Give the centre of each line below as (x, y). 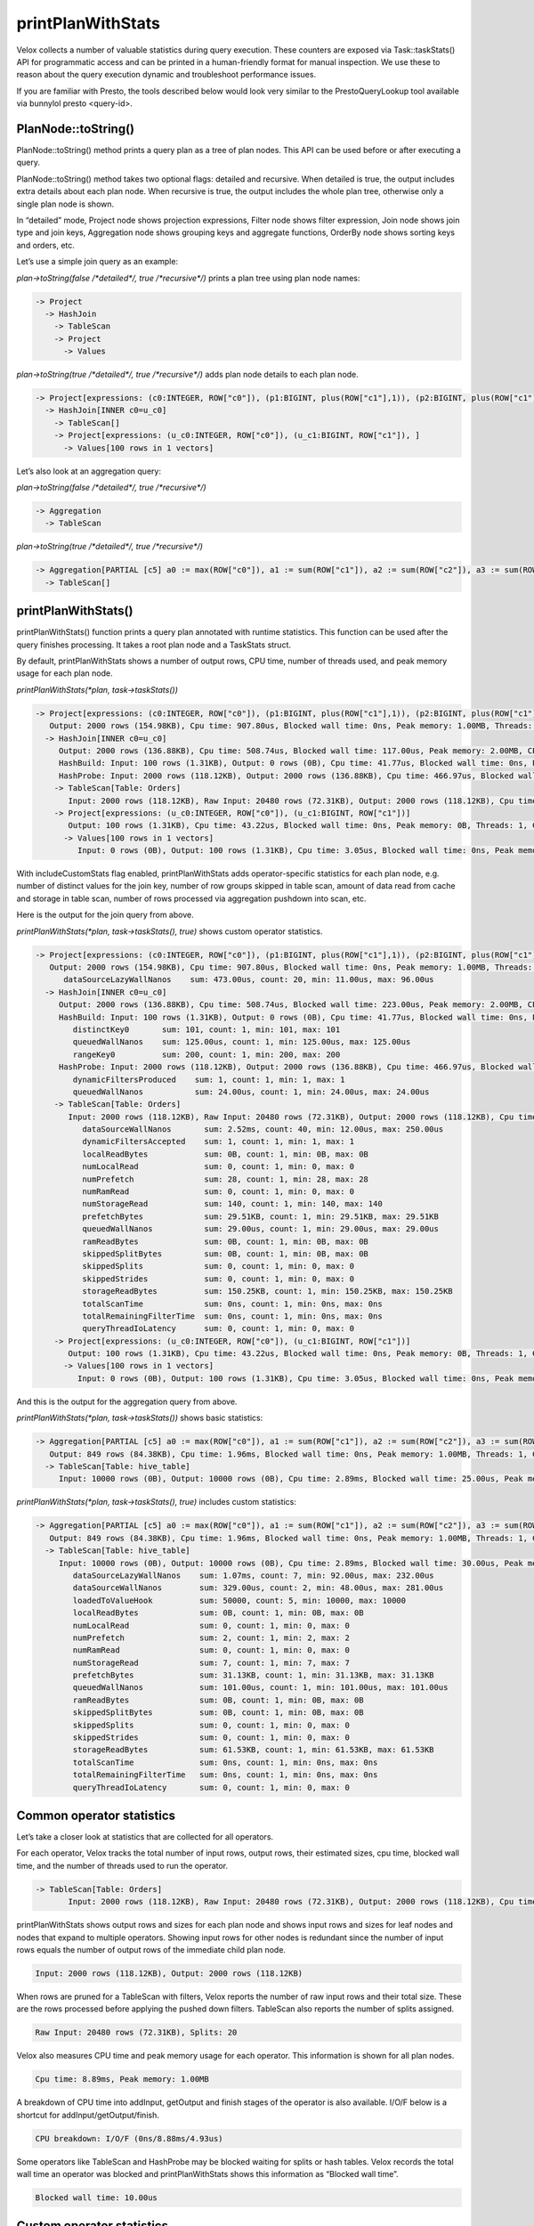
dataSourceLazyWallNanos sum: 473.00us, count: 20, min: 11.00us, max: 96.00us (249, 980)
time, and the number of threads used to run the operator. (122, 1865)
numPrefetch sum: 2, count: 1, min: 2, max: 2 (211, 1637)
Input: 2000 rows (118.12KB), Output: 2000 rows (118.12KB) (169, 1973)
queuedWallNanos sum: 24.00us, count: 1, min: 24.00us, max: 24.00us (251, 1092)
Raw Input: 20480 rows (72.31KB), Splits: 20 (136, 2033)
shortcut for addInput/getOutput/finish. (88, 2115)
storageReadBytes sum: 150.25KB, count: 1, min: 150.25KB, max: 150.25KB (267, 1292)
